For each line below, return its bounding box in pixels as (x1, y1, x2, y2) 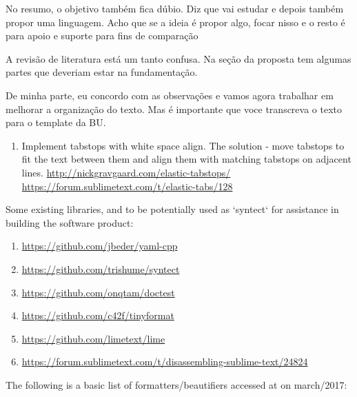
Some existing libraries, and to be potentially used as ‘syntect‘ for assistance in (6, 202, 339, 216)
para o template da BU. (6, 115, 106, 130)
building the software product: (6, 215, 134, 230)
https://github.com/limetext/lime (21, 331, 165, 345)
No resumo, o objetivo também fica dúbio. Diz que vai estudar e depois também (6, 1, 344, 15)
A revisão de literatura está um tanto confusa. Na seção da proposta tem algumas (6, 51, 351, 65)
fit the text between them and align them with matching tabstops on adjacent (21, 152, 351, 166)
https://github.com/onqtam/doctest (21, 285, 175, 299)
